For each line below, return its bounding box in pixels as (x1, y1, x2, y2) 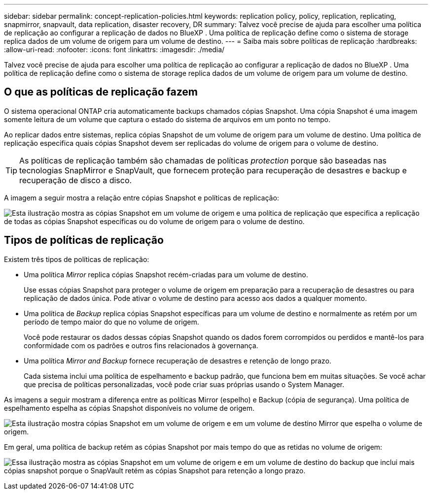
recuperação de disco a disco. (19, 175, 132, 185)
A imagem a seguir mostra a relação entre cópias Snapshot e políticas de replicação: (4, 193, 279, 202)
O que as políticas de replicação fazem (4, 86, 198, 99)
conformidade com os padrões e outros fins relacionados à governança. (24, 341, 258, 350)
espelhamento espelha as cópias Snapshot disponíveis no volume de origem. (4, 403, 255, 412)
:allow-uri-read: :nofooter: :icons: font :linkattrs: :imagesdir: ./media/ (4, 45, 225, 54)
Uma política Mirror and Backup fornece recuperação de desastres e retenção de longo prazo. (24, 356, 331, 365)
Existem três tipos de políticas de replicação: (4, 255, 149, 263)
